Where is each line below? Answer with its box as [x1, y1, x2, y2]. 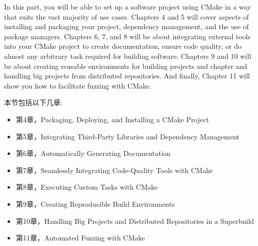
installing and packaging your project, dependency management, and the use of [4, 21, 249, 32]
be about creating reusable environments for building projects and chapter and [4, 60, 247, 71]
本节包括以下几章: [4, 97, 62, 108]
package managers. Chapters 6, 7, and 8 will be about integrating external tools [4, 31, 251, 41]
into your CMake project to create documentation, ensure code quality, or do [4, 41, 242, 51]
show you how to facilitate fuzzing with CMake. [4, 80, 152, 91]
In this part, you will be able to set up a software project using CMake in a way [4, 2, 251, 12]
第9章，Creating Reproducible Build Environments [16, 198, 175, 209]
